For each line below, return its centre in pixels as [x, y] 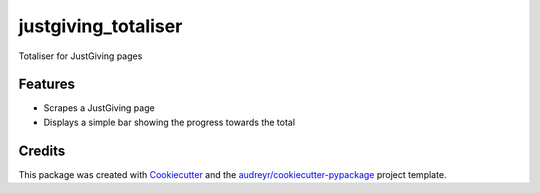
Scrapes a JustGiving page [99, 108]
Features [46, 84]
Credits [42, 150]
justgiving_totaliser [100, 26]
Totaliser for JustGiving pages [80, 56]
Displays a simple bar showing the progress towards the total [169, 122]
